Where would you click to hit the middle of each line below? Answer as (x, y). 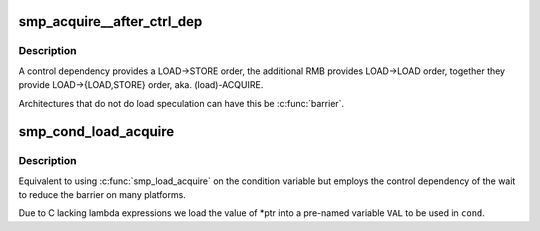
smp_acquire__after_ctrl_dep (110, 21)
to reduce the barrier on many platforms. (102, 195)
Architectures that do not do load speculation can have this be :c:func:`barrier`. (181, 103)
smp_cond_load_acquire (96, 131)
